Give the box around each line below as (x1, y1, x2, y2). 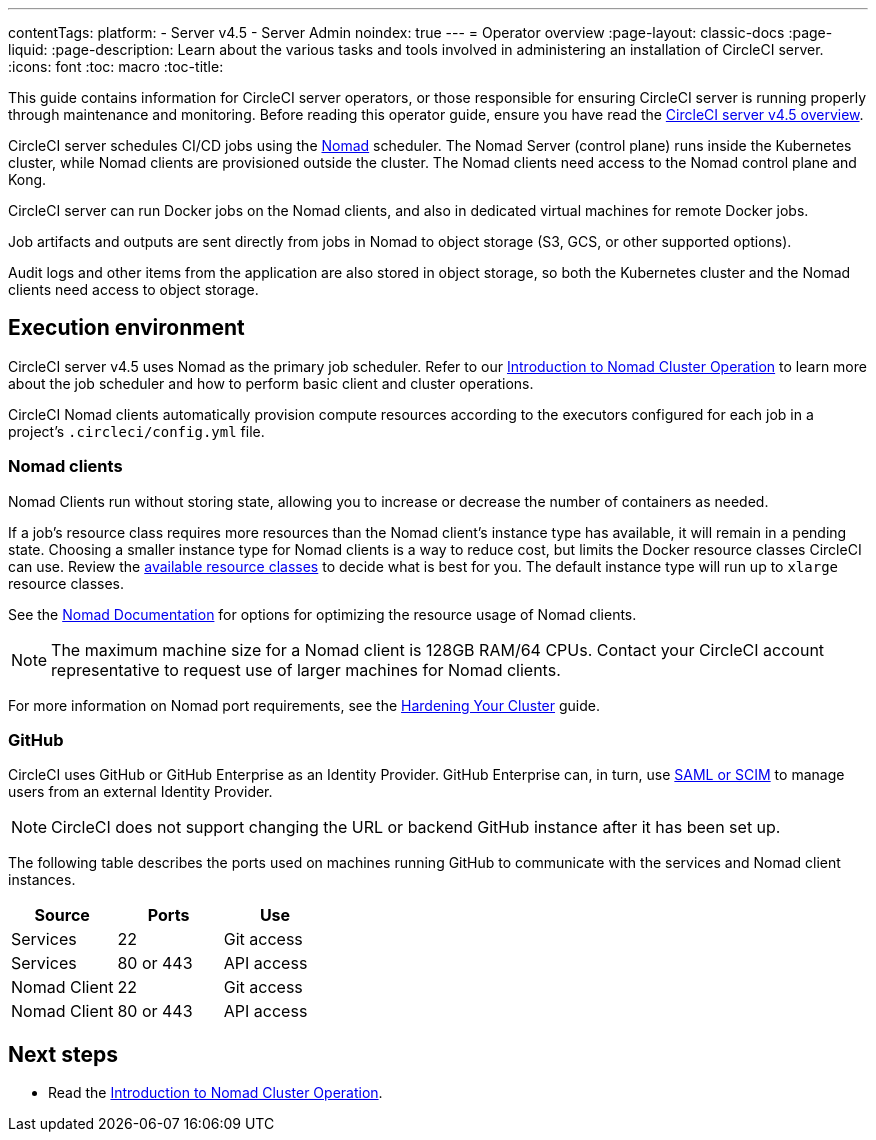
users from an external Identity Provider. (8, 783, 273, 801)
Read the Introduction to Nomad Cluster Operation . (48, 1084, 383, 1102)
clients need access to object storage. (8, 281, 259, 298)
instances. (8, 871, 76, 889)
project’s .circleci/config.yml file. (8, 422, 265, 440)
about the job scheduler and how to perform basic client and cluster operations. (8, 374, 534, 392)
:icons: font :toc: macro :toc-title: (8, 58, 224, 75)
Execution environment (8, 315, 245, 341)
